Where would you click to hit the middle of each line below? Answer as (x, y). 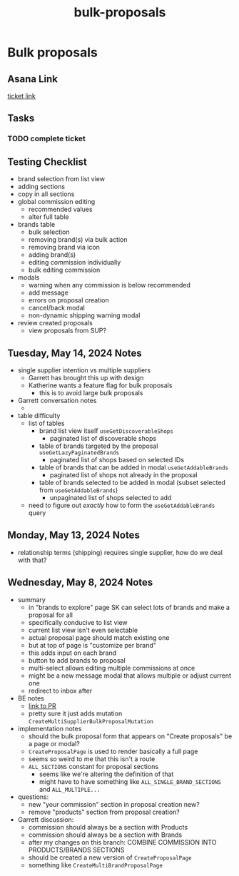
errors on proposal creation (68, 300)
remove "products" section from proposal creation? (104, 812)
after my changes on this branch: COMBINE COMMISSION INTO (122, 842)
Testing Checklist (47, 162)
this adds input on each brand (72, 653)
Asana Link (33, 79)
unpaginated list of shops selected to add (111, 497)
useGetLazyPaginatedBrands (79, 453)
